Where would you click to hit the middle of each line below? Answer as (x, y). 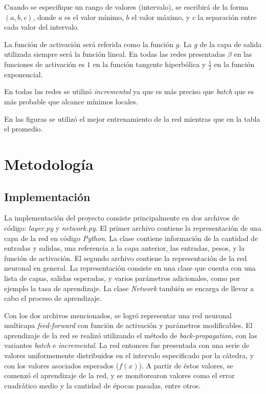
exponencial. (24, 74)
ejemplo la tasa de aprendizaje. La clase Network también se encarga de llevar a (129, 288)
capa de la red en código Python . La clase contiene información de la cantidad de (131, 238)
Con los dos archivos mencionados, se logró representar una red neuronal (118, 315)
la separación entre (227, 17)
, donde (45, 17)
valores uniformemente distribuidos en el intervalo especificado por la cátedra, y (129, 355)
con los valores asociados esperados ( (62, 365)
